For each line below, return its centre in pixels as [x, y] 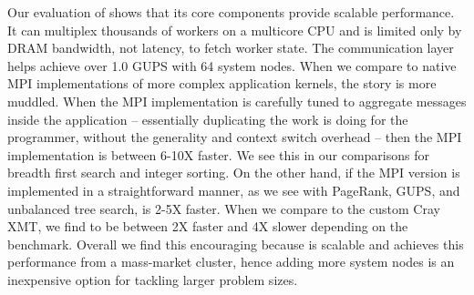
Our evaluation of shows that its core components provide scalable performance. [231, 12]
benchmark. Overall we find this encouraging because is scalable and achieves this [236, 244]
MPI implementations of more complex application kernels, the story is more [222, 83]
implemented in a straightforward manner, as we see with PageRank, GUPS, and [234, 190]
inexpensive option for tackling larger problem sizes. [153, 279]
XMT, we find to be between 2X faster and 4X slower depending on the [208, 226]
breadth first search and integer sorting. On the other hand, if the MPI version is [234, 173]
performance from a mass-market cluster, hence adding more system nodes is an [231, 262]
